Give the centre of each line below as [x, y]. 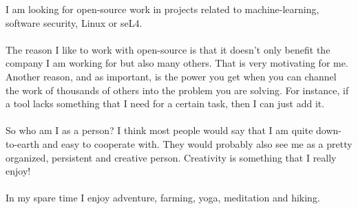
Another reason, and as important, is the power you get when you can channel [171, 76]
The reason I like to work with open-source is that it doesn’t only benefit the [168, 49]
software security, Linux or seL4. [74, 22]
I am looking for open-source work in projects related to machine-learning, [162, 9]
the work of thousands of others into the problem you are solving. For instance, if [177, 90]
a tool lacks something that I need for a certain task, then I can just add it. [165, 103]
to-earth [23, 143]
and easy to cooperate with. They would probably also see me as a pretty [197, 143]
